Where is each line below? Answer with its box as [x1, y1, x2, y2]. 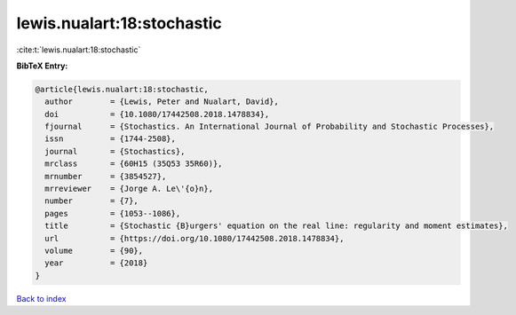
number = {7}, [44, 196, 139, 206]
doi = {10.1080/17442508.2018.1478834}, [44, 109, 270, 119]
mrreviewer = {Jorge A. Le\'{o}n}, [44, 184, 213, 194]
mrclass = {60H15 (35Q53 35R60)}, [44, 159, 223, 169]
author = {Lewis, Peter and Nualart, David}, [44, 97, 279, 106]
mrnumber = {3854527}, [44, 171, 167, 181]
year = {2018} [44, 258, 148, 268]
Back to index [16, 293, 67, 303]
